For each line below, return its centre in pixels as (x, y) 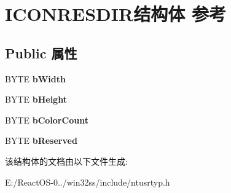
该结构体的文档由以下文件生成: (66, 161)
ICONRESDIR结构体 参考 (116, 14)
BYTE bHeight (36, 99)
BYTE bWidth (35, 78)
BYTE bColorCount (47, 120)
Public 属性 (41, 53)
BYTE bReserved (41, 140)
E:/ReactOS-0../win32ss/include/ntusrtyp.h (88, 182)
